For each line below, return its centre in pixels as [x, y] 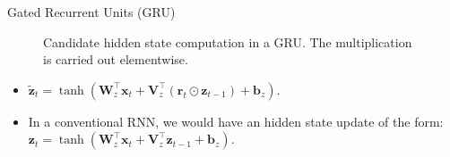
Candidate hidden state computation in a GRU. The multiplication [228, 41]
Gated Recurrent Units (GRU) [91, 12]
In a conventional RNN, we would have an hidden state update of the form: [236, 121]
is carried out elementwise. [116, 59]
